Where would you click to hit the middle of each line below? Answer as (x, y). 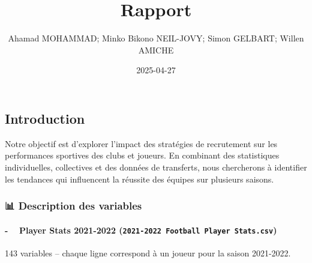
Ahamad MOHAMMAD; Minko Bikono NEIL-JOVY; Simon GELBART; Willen (156, 38)
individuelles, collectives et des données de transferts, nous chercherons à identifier (156, 167)
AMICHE (156, 50)
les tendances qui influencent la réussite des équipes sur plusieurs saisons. (139, 179)
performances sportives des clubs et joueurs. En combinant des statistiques (142, 155)
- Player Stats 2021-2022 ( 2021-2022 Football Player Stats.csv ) (141, 230)
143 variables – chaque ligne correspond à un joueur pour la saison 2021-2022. (148, 252)
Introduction (45, 118)
